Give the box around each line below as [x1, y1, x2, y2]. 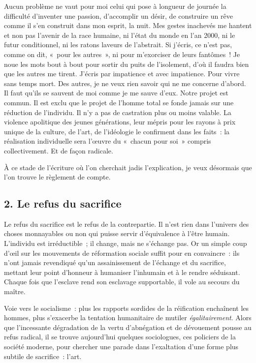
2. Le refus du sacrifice [4, 196, 122, 211]
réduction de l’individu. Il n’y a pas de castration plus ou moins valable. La [4, 107, 231, 117]
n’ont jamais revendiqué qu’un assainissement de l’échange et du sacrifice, [4, 257, 226, 268]
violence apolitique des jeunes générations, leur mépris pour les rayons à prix [4, 117, 236, 127]
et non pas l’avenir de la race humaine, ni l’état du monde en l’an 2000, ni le [4, 30, 235, 40]
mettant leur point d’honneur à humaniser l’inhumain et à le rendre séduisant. [4, 267, 240, 277]
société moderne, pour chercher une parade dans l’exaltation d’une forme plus [4, 341, 239, 352]
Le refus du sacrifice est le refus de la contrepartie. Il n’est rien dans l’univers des [4, 218, 249, 229]
